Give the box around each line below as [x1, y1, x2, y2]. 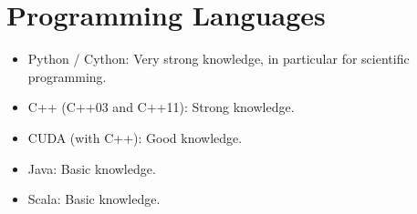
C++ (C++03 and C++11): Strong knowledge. [27, 97, 295, 117]
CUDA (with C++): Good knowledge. [27, 127, 243, 147]
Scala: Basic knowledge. [27, 189, 161, 209]
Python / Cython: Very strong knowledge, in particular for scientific [27, 49, 410, 68]
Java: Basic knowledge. [27, 158, 156, 178]
